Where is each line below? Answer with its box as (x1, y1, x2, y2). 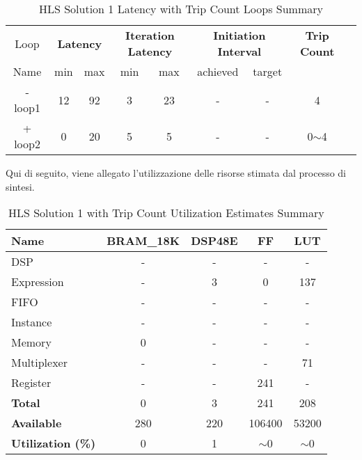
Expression (11, 273, 64, 290)
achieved (197, 63, 239, 79)
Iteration (125, 27, 175, 43)
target (253, 63, 283, 79)
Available (11, 415, 62, 431)
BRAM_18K (107, 232, 180, 249)
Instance (11, 314, 52, 331)
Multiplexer (11, 354, 68, 371)
